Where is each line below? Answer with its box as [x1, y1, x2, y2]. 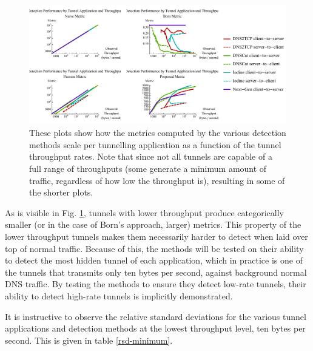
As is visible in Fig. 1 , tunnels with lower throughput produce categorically [5, 206, 284, 219]
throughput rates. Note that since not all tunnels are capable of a [29, 150, 272, 163]
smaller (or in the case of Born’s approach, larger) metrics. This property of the [5, 218, 301, 231]
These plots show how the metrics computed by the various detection [29, 126, 286, 139]
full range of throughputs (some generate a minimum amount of [29, 162, 267, 175]
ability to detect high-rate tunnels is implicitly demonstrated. [5, 289, 233, 302]
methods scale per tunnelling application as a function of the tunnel [29, 138, 281, 151]
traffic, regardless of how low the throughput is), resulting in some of [29, 174, 285, 186]
